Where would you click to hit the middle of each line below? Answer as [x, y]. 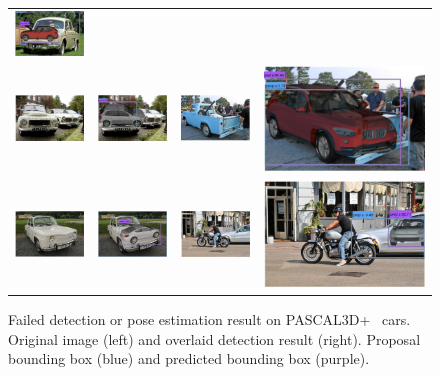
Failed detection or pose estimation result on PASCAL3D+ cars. [209, 319]
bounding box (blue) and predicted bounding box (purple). [189, 358]
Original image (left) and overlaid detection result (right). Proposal [214, 338]
